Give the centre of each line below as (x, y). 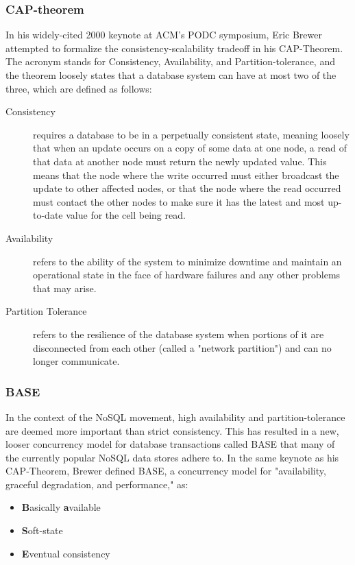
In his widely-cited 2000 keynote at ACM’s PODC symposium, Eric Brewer (164, 35)
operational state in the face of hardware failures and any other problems (187, 275)
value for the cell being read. (126, 215)
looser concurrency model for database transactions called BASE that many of (170, 444)
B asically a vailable (61, 507)
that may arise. (65, 288)
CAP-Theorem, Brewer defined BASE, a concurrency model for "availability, (166, 471)
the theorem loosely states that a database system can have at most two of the (171, 75)
